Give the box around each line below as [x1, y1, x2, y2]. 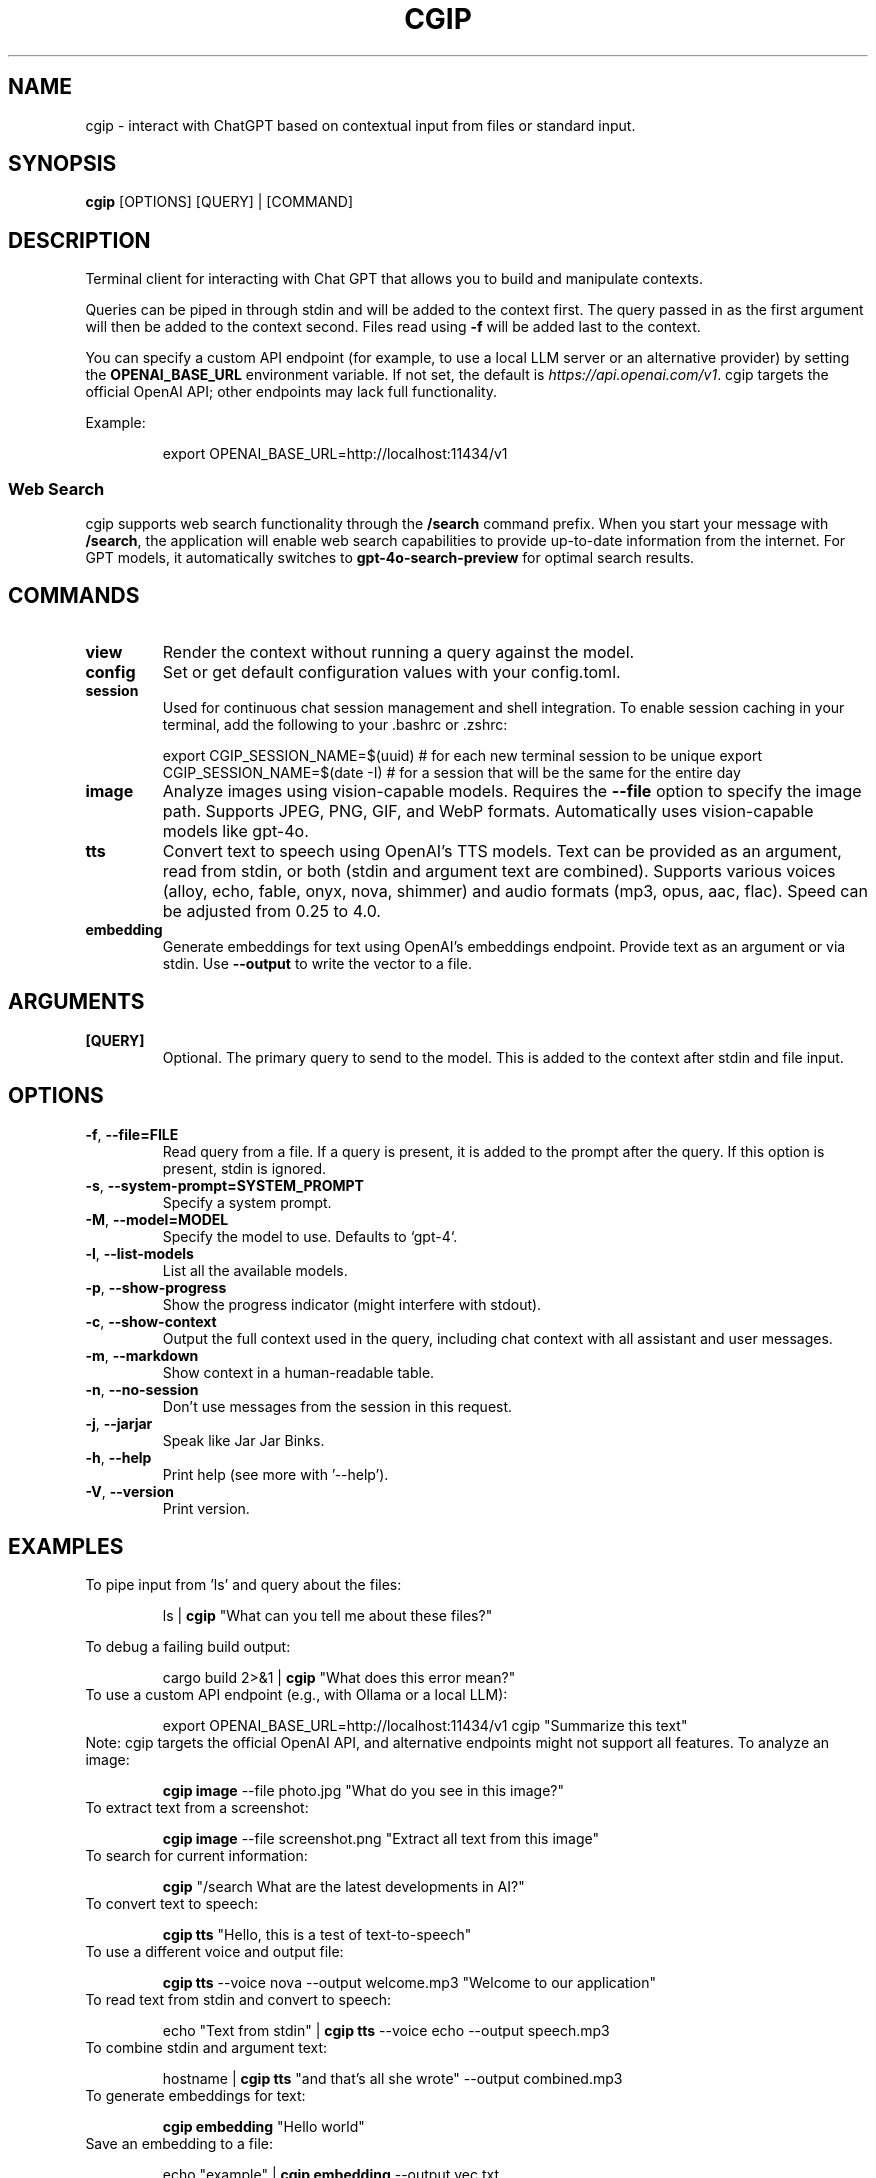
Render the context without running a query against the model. [162, 641, 635, 662]
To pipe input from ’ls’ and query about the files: [85, 1576, 402, 1594]
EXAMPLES [8, 1533, 124, 1559]
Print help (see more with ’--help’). [162, 1465, 389, 1483]
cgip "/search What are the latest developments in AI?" [162, 1878, 525, 1896]
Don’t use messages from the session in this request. [162, 1397, 513, 1415]
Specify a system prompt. [162, 1193, 332, 1211]
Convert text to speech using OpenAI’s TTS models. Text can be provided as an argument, [162, 840, 842, 861]
